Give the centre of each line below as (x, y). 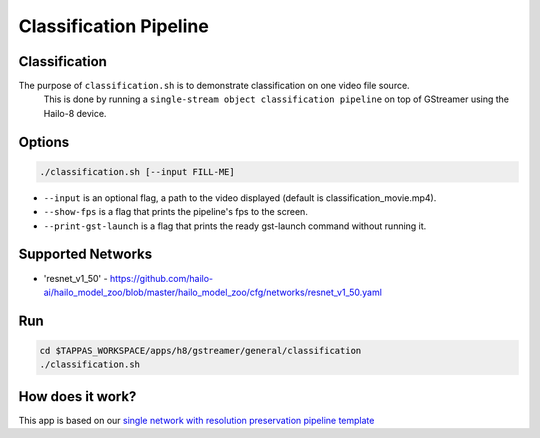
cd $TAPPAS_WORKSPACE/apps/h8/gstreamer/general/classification (200, 350)
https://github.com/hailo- (162, 278)
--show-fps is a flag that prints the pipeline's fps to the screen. (176, 212)
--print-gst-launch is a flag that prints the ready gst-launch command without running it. (235, 226)
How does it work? (77, 396)
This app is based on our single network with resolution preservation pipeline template (196, 420)
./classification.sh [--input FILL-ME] (137, 171)
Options (44, 141)
